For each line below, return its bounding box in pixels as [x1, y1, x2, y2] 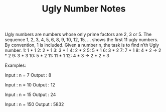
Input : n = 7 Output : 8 [5, 72, 52, 78]
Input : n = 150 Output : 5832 [5, 101, 64, 107]
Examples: [5, 62, 26, 68]
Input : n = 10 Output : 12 [5, 82, 56, 88]
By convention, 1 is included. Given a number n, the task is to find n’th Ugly [5, 42, 159, 48]
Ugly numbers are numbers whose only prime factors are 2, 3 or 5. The [5, 31, 152, 38]
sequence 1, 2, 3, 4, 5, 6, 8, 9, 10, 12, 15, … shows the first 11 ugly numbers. [5, 37, 158, 43]
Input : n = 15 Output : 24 [5, 91, 56, 98]
